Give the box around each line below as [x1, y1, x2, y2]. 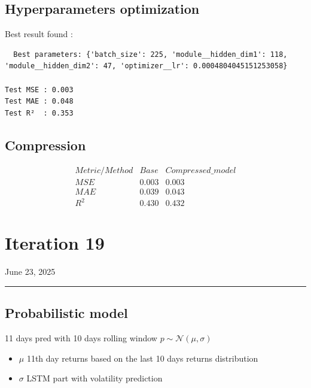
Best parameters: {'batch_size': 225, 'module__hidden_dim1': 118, [13, 50, 288, 59]
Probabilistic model [5, 304, 128, 322]
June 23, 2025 [5, 265, 56, 278]
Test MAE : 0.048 [5, 97, 74, 106]
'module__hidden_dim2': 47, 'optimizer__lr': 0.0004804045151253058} [5, 62, 288, 71]
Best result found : [5, 28, 73, 40]
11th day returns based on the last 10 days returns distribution [26, 351, 258, 364]
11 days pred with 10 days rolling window [5, 332, 157, 344]
